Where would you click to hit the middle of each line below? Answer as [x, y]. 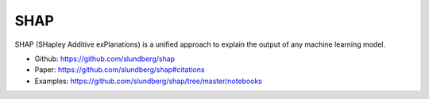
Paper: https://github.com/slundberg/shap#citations [120, 70]
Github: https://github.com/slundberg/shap [104, 59]
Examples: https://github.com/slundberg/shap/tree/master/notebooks [148, 81]
